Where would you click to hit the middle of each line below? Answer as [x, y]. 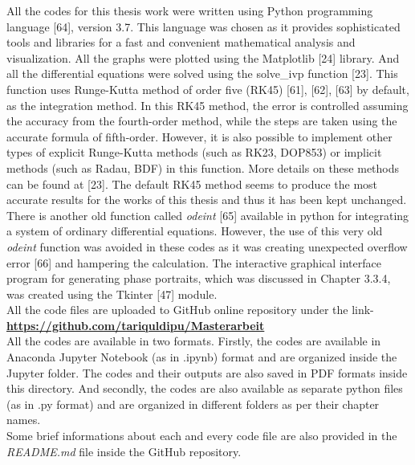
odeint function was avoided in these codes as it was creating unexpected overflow [207, 246]
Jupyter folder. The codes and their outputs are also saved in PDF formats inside [207, 372]
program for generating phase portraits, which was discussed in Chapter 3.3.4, [199, 278]
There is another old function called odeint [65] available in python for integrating [208, 215]
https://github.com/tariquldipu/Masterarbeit [136, 325]
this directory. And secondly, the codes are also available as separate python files [205, 388]
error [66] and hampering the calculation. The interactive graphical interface [194, 262]
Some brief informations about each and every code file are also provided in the [202, 436]
